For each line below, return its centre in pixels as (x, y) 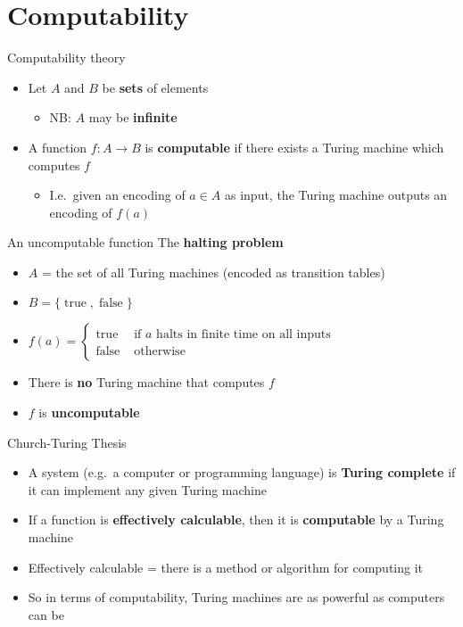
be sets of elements (155, 87)
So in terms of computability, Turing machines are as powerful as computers (236, 597)
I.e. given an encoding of (117, 195)
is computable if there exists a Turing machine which (294, 147)
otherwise (160, 352)
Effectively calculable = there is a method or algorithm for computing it (225, 567)
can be (46, 614)
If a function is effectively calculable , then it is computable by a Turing (236, 520)
